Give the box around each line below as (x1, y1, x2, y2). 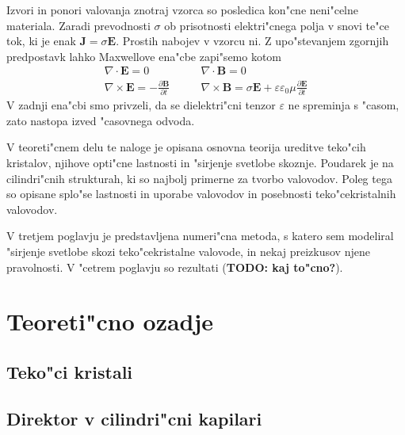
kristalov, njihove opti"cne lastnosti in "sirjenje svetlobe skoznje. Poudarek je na (6, 155, 394, 171)
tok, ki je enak (6, 32, 76, 49)
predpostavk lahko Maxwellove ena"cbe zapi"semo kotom (6, 48, 282, 64)
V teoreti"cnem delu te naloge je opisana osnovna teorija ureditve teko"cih (6, 139, 366, 155)
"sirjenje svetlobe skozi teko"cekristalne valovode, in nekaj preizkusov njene (6, 243, 370, 260)
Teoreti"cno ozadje (6, 305, 214, 338)
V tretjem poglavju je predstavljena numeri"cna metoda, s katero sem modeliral (6, 227, 394, 244)
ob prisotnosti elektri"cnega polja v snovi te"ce (164, 17, 389, 33)
